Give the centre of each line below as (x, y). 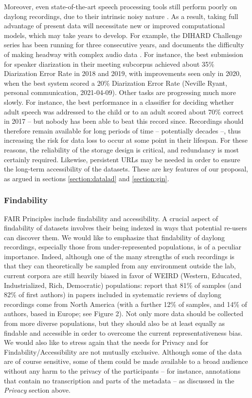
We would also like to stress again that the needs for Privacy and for (106, 342)
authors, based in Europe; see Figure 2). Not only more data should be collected (124, 313)
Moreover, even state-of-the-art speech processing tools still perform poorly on (121, 6)
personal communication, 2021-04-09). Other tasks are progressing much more (120, 92)
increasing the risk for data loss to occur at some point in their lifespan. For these (126, 140)
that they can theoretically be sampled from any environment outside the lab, (120, 266)
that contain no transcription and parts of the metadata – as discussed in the (119, 380)
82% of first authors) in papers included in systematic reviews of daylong (113, 294)
